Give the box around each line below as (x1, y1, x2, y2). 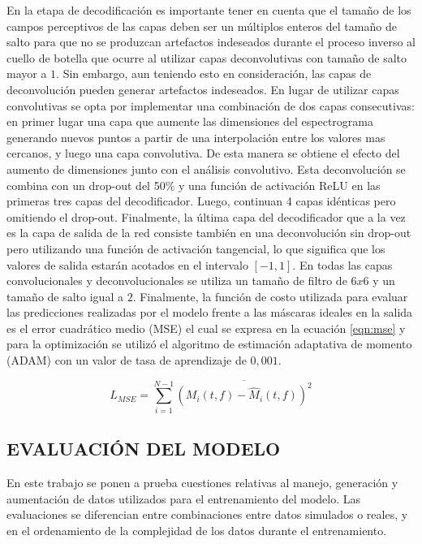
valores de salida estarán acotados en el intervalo (6, 256, 248, 273)
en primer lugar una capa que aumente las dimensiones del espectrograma (6, 113, 373, 130)
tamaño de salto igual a (6, 287, 123, 304)
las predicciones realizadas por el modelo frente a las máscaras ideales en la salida (6, 304, 413, 321)
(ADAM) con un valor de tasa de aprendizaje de (6, 352, 247, 369)
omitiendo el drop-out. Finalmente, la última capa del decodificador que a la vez (6, 208, 406, 225)
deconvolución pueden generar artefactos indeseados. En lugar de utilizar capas (6, 80, 399, 97)
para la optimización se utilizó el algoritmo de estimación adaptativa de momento (6, 335, 412, 352)
